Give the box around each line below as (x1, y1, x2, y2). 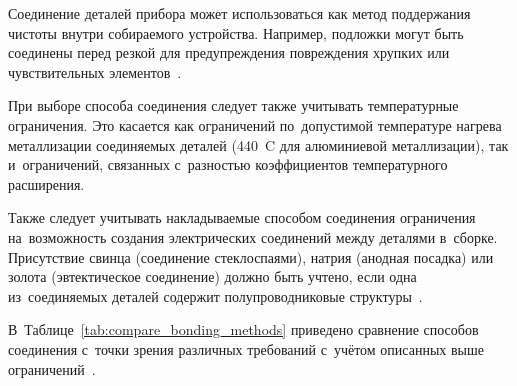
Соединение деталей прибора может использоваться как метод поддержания (8, 3, 471, 23)
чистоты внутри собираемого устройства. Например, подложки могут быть (8, 22, 464, 43)
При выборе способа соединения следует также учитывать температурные (8, 95, 459, 116)
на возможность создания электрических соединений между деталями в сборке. (8, 226, 498, 247)
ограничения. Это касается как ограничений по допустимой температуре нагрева (8, 114, 502, 135)
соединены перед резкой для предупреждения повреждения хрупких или (8, 42, 450, 63)
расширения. (8, 173, 85, 194)
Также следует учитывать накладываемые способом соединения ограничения (8, 207, 476, 228)
